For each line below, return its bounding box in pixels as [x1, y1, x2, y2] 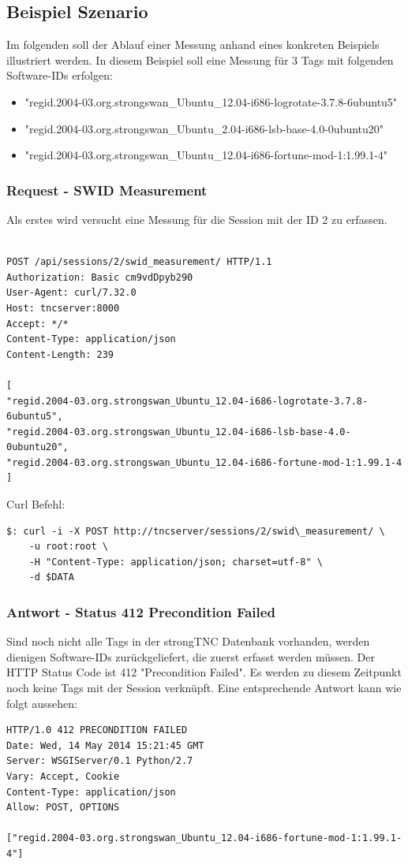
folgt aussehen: [6, 695, 77, 711]
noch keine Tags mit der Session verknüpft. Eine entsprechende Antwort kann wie [6, 680, 402, 696]
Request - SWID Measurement [6, 180, 208, 199]
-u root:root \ [28, 541, 108, 553]
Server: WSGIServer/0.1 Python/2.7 [6, 755, 193, 767]
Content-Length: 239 [6, 348, 114, 360]
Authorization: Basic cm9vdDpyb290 [6, 271, 193, 283]
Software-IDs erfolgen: [6, 67, 113, 84]
